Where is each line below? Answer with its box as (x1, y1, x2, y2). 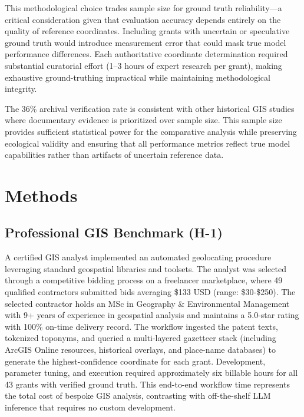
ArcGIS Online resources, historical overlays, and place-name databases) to (5, 343, 276, 356)
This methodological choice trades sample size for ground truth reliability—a (5, 2, 282, 14)
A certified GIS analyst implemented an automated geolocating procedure (5, 251, 272, 263)
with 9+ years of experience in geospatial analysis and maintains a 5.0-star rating (5, 309, 299, 321)
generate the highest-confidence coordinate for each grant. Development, (5, 355, 266, 367)
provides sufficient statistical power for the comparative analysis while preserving (5, 125, 297, 137)
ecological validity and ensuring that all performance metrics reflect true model (5, 137, 290, 149)
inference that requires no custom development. (5, 401, 176, 413)
